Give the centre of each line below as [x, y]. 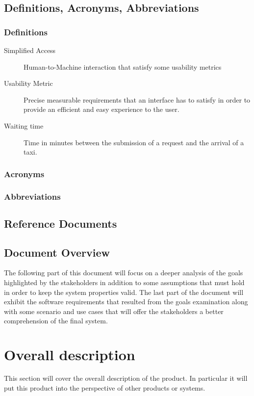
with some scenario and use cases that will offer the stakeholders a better [114, 311]
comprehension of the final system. [56, 321]
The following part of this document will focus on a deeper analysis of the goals [124, 273]
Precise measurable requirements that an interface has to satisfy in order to [137, 99]
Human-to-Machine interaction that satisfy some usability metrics [123, 66]
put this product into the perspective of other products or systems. [105, 387]
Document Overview [57, 252]
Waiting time [24, 125]
